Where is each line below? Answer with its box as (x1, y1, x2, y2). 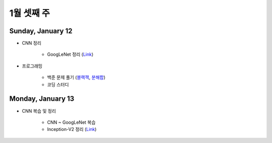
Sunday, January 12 (9, 27, 73, 35)
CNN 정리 (22, 40, 42, 46)
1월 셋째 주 (9, 8, 50, 19)
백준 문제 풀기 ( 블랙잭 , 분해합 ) (47, 75, 106, 81)
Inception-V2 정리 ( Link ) (47, 126, 97, 132)
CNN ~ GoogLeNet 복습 (47, 119, 96, 125)
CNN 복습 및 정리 (22, 108, 56, 114)
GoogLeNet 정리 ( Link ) (47, 51, 94, 57)
